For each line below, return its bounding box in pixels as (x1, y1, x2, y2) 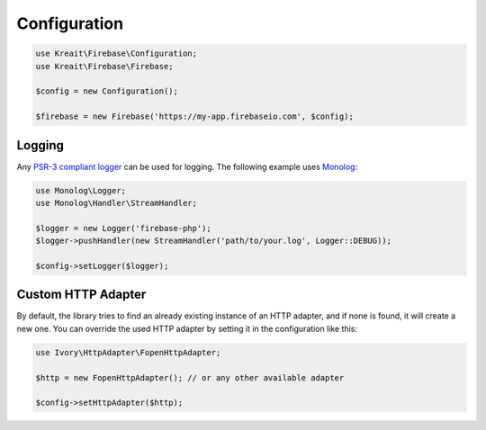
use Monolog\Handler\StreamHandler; (35, 198, 198, 208)
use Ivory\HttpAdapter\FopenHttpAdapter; (35, 347, 221, 357)
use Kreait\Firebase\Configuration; (35, 49, 198, 58)
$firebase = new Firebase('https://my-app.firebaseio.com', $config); (35, 112, 355, 121)
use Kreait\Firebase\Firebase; (35, 61, 175, 71)
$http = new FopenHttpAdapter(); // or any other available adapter (35, 372, 345, 382)
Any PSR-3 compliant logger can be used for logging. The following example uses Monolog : (16, 161, 358, 172)
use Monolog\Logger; (35, 185, 126, 195)
